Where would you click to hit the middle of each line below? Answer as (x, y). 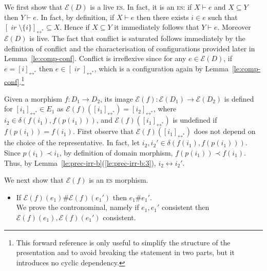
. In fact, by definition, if (75, 17)
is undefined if (195, 120)
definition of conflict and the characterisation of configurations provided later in (130, 48)
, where (165, 109)
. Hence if (75, 27)
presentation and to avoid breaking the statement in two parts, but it (125, 252)
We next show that (34, 180)
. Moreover (234, 27)
